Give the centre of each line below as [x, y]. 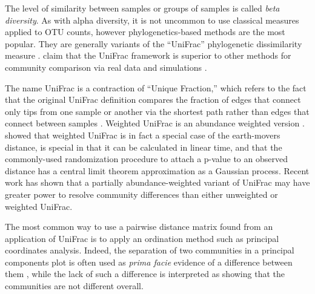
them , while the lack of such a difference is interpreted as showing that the [145, 274]
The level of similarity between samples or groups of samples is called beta [142, 8]
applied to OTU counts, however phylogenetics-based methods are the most [145, 32]
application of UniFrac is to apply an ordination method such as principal [142, 238]
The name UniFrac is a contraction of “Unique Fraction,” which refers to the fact [156, 87]
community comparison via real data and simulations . [106, 67]
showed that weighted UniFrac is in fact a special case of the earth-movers [143, 135]
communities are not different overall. [74, 286]
